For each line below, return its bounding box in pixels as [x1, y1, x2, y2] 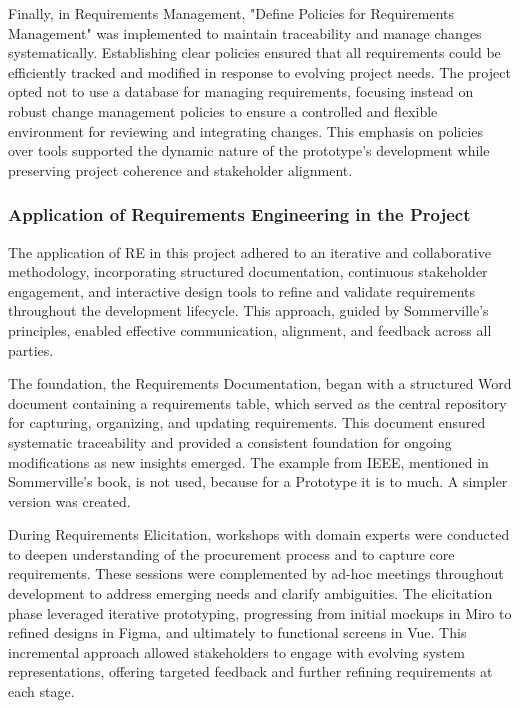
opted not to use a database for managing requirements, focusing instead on [8, 81, 474, 102]
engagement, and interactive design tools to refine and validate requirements [8, 280, 476, 301]
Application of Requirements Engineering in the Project [8, 202, 471, 227]
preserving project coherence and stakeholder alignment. [8, 159, 353, 180]
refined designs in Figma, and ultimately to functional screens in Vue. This [8, 622, 467, 643]
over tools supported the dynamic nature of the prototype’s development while [8, 140, 490, 161]
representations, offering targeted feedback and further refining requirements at [8, 661, 493, 682]
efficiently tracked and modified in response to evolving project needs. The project [8, 61, 511, 82]
